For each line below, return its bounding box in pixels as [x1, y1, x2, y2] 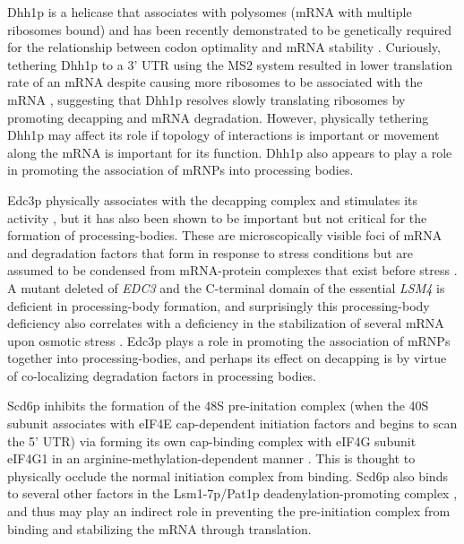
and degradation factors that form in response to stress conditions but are [7, 243, 414, 262]
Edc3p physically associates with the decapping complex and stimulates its [7, 190, 418, 209]
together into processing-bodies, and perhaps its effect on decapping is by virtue [7, 349, 447, 367]
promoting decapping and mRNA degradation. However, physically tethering [7, 108, 429, 126]
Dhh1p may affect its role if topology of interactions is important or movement [7, 125, 440, 144]
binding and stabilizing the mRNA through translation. [7, 519, 312, 538]
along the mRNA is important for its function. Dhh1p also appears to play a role [7, 142, 452, 161]
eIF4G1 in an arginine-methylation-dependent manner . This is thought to [7, 449, 416, 468]
